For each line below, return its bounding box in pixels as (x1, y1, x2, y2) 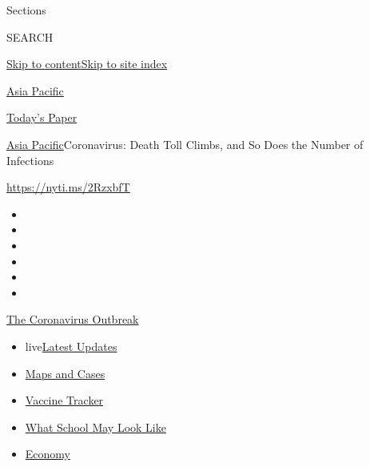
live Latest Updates (25, 337, 117, 354)
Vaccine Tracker (25, 392, 104, 409)
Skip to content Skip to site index (6, 55, 168, 72)
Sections (6, 2, 46, 18)
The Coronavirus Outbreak (6, 311, 139, 328)
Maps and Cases (25, 364, 105, 381)
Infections (6, 151, 54, 168)
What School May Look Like (25, 418, 166, 435)
